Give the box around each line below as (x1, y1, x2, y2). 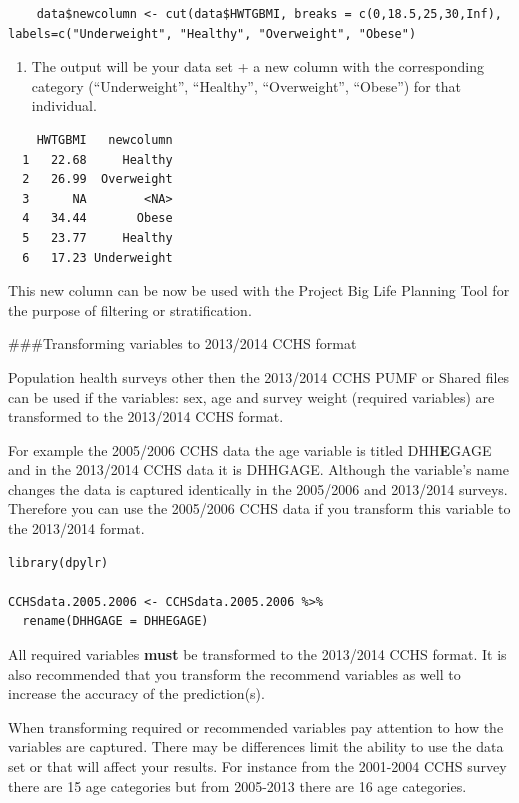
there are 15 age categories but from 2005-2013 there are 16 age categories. (8, 775, 467, 796)
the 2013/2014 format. (8, 518, 145, 539)
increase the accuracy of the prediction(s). (8, 683, 265, 704)
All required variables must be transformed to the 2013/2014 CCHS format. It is (8, 644, 507, 665)
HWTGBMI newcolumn (36, 132, 173, 147)
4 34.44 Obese (22, 211, 173, 226)
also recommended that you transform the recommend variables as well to (8, 663, 461, 684)
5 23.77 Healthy (22, 230, 173, 245)
